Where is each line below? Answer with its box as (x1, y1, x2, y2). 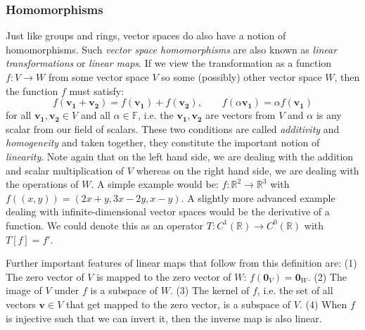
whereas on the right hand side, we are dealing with (136, 163, 359, 177)
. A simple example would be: (91, 177, 219, 191)
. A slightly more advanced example (181, 190, 335, 205)
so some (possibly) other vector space (161, 70, 322, 84)
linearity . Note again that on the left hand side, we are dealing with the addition (6, 148, 354, 163)
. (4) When (299, 296, 347, 311)
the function (6, 83, 58, 98)
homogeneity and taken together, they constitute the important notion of (6, 135, 320, 150)
